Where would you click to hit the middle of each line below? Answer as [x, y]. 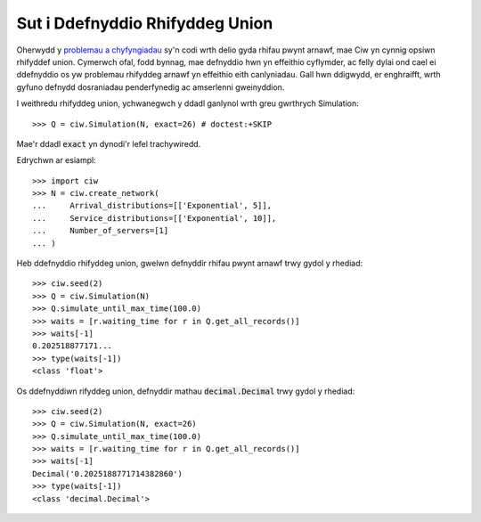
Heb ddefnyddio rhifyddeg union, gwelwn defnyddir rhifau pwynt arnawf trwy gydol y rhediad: [190, 264]
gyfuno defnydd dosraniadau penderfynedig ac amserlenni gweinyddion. [151, 87]
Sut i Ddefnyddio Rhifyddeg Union [145, 23]
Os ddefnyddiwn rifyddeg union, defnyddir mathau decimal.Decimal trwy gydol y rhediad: [186, 391]
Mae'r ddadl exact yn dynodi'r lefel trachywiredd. [109, 143]
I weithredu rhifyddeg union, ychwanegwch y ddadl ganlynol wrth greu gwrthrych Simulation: [188, 103]
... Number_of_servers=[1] [101, 231]
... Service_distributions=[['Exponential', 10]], [155, 218]
